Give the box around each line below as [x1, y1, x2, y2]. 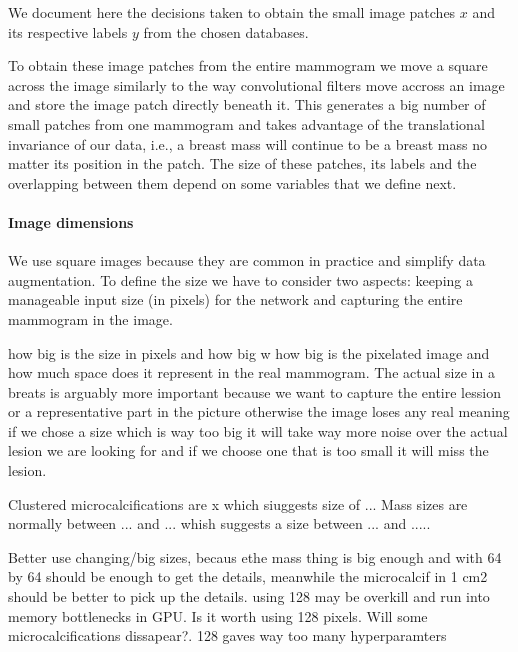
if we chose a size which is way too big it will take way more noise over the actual [8, 420, 508, 441]
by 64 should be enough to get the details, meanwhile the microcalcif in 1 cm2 [8, 566, 488, 587]
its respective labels [8, 21, 128, 42]
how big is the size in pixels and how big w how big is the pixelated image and [8, 342, 490, 363]
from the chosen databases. [143, 21, 309, 42]
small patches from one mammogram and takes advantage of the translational [8, 113, 485, 134]
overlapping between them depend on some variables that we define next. [8, 172, 457, 193]
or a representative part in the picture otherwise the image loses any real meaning [8, 401, 510, 422]
